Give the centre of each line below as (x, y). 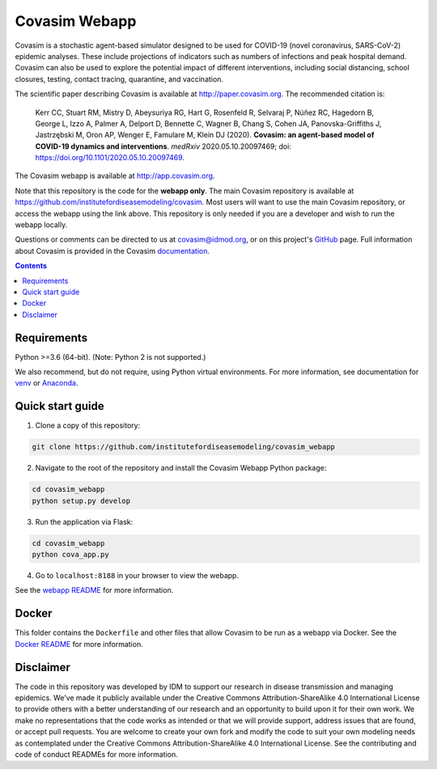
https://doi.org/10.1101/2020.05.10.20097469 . (110, 158)
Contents (31, 266)
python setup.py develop (81, 501)
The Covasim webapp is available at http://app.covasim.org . (115, 176)
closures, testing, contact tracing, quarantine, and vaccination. (119, 79)
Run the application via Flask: (84, 522)
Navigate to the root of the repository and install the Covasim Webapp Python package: (181, 468)
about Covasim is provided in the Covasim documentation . (112, 251)
